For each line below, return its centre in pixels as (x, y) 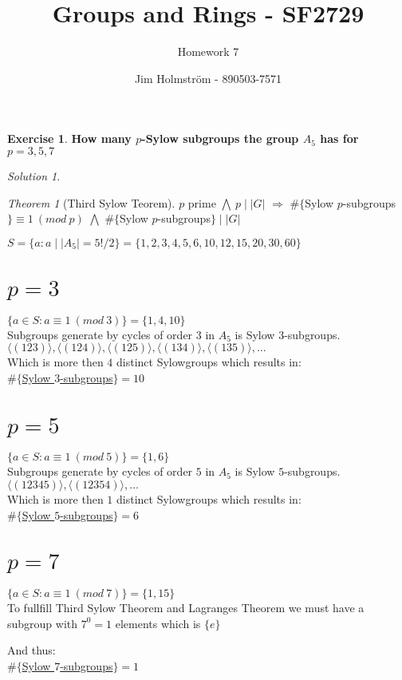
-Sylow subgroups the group (220, 138)
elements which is (158, 623)
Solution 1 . (34, 175)
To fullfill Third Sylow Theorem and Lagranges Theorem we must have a (186, 608)
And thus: (32, 650)
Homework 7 (208, 51)
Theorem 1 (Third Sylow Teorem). (91, 202)
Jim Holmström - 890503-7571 (208, 78)
